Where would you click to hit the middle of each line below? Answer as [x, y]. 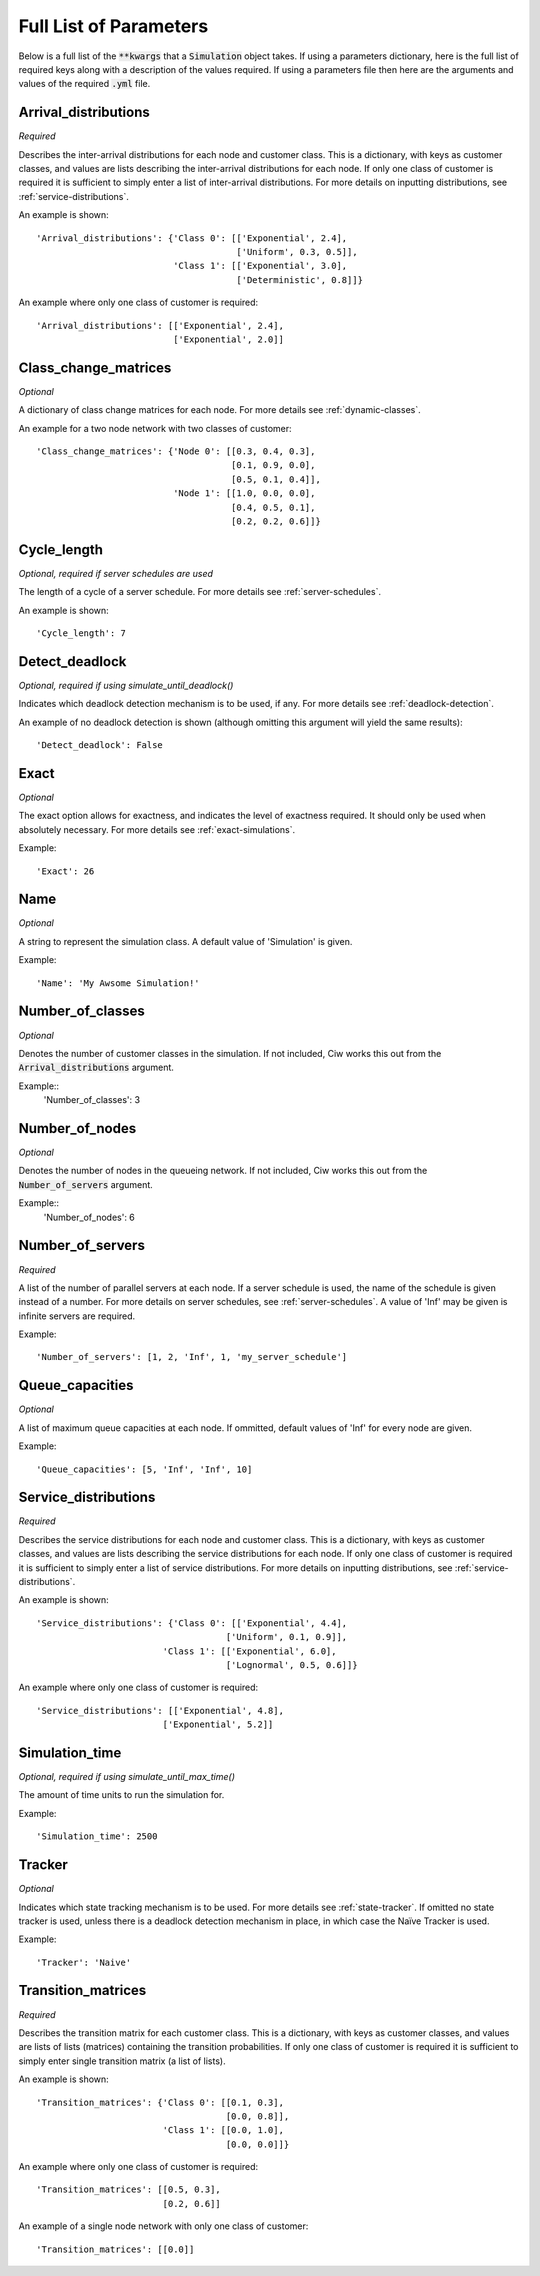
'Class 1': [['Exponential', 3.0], [260, 266]
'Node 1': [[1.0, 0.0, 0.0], [244, 493]
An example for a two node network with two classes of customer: [155, 428]
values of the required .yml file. [84, 84]
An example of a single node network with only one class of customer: [163, 2226]
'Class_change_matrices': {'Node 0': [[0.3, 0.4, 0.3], [176, 451]
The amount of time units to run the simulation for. [121, 1795]
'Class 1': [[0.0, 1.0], [223, 2130]
